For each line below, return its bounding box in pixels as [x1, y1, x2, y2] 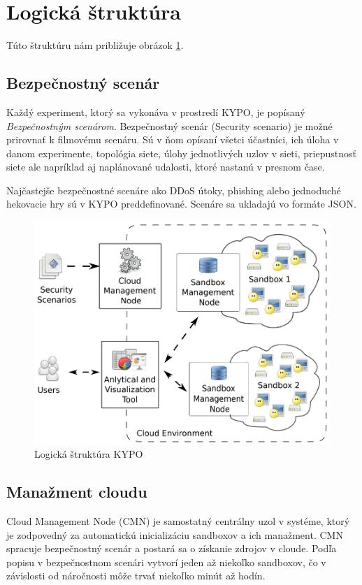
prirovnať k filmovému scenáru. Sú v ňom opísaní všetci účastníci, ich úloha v [6, 132, 339, 147]
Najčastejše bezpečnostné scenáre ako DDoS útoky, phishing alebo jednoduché [6, 182, 341, 197]
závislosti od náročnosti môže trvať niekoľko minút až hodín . [6, 568, 266, 583]
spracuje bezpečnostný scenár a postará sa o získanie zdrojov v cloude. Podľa [6, 541, 337, 556]
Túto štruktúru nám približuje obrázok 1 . [6, 38, 184, 52]
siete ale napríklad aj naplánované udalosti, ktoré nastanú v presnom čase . [6, 159, 325, 174]
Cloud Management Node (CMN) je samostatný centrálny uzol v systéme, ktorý [6, 513, 350, 528]
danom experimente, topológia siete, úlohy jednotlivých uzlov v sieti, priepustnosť [6, 145, 356, 160]
